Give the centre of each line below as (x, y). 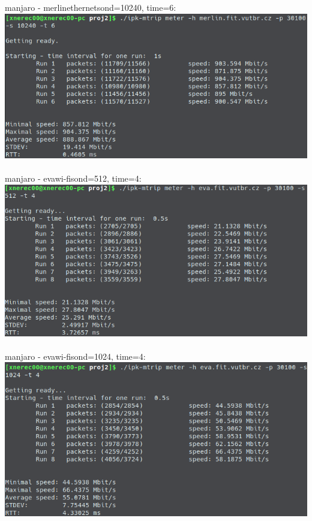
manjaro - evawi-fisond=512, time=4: (73, 178)
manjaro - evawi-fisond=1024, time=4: (75, 356)
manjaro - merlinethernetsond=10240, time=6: (91, 7)
